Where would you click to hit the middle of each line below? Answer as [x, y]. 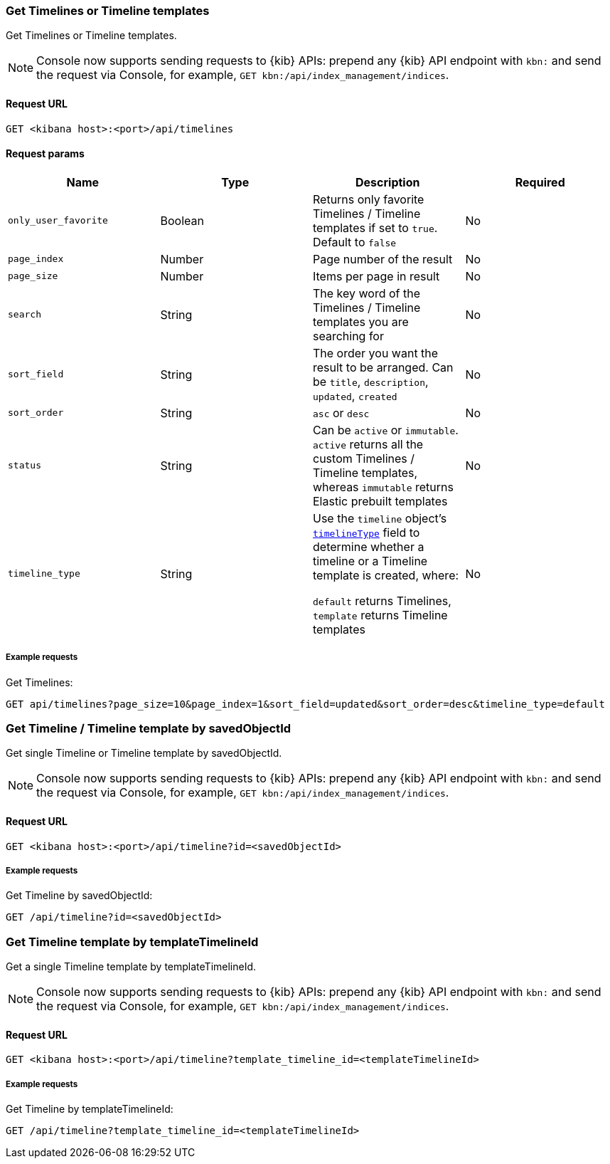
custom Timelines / [364, 458]
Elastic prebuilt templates [380, 501]
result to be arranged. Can [383, 367]
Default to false [355, 242]
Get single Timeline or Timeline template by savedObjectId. [144, 753]
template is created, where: [386, 575]
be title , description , [371, 381]
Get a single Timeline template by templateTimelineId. [131, 967]
